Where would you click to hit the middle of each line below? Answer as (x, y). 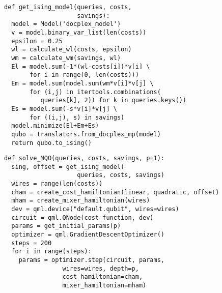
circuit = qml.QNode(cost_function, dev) (82, 217)
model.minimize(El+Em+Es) (55, 126)
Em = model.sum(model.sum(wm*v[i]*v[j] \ (82, 83)
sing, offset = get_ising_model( (68, 167)
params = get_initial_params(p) (66, 226)
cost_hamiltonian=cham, (103, 277)
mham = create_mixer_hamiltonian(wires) (81, 201)
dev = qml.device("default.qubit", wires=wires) (95, 209)
